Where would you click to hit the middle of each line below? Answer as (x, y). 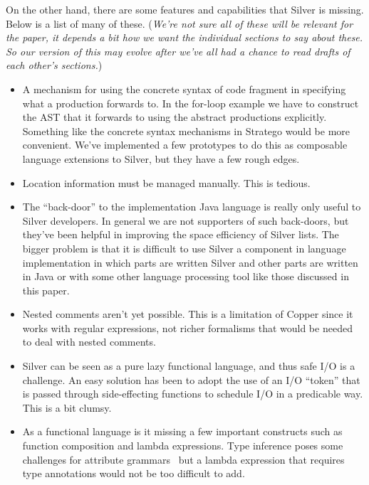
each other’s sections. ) (54, 65)
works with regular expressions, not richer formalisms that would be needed (187, 327)
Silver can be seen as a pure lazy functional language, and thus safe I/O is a (189, 366)
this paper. (46, 290)
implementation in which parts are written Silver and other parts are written (190, 262)
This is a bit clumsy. (67, 407)
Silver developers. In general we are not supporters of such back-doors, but (186, 220)
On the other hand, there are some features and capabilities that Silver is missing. (185, 9)
